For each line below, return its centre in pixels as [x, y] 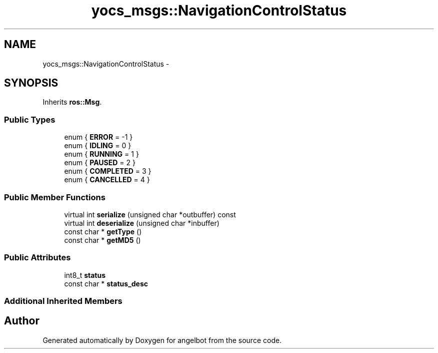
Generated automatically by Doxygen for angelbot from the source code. [162, 340]
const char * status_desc [106, 283]
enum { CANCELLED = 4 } [107, 180]
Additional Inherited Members [63, 301]
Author [22, 321]
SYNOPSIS [31, 83]
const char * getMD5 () [102, 240]
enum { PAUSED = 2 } [100, 163]
